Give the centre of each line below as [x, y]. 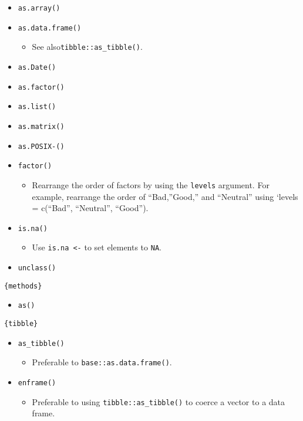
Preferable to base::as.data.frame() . [102, 362]
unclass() [37, 268]
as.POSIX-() [41, 146]
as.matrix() [41, 126]
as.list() [37, 107]
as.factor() [41, 87]
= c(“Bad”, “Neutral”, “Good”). [90, 208]
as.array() [39, 8]
